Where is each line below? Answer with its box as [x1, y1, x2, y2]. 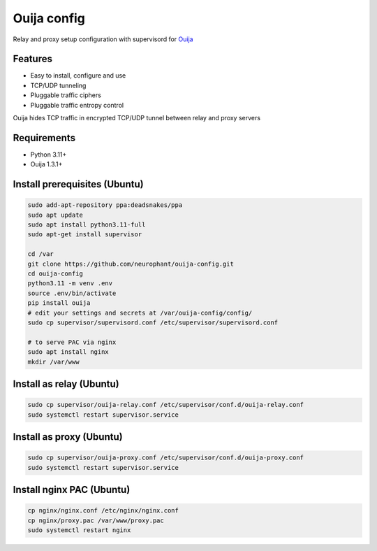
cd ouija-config [27, 270, 84, 278]
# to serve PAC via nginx [27, 338, 117, 346]
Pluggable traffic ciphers [30, 91, 101, 99]
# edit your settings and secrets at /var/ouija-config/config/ [27, 308, 253, 317]
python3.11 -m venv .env [27, 280, 113, 287]
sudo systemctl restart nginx [27, 526, 131, 534]
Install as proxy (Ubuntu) [13, 431, 123, 443]
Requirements [13, 131, 76, 143]
